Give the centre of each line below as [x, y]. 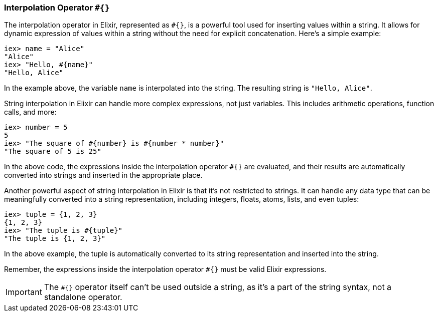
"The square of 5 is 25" [53, 151]
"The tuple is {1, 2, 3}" [55, 239]
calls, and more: [30, 112]
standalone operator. [83, 297]
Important [24, 292]
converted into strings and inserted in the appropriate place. [103, 175]
